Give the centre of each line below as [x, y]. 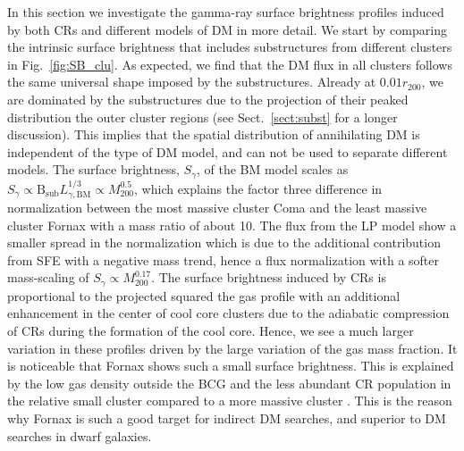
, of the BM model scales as [273, 169]
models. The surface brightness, [93, 169]
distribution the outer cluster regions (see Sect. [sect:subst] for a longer [202, 117]
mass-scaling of [48, 277]
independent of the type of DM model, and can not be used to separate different [228, 151]
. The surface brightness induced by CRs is [269, 277]
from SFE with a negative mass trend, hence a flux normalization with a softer [223, 259]
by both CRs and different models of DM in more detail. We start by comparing [227, 29]
